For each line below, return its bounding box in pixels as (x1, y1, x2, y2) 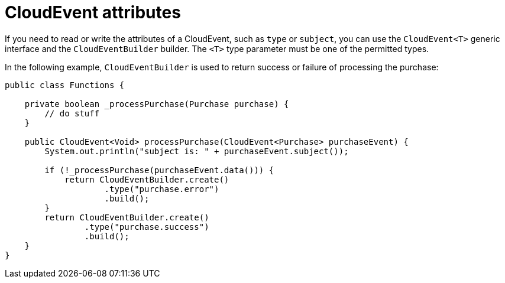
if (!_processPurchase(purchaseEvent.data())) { (44, 165, 274, 175)
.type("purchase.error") (104, 184, 219, 194)
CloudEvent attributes (5, 2, 181, 22)
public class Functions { (5, 80, 125, 90)
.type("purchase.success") (84, 222, 209, 232)
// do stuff (44, 108, 100, 118)
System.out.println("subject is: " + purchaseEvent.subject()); (44, 146, 349, 156)
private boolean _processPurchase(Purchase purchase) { (24, 99, 289, 109)
